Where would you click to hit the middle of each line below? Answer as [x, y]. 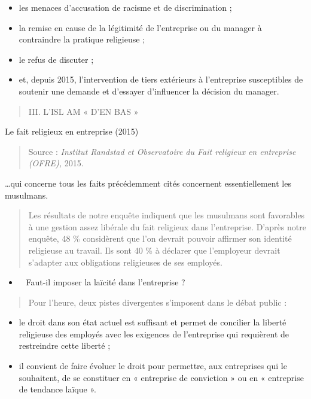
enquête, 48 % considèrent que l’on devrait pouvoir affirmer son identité [160, 238]
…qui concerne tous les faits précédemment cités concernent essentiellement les [148, 183]
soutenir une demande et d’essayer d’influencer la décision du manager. [149, 91]
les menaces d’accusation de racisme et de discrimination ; [125, 7]
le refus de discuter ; [56, 59]
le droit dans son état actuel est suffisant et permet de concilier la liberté [153, 322]
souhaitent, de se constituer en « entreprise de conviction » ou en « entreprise [161, 377]
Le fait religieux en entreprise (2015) [72, 131]
